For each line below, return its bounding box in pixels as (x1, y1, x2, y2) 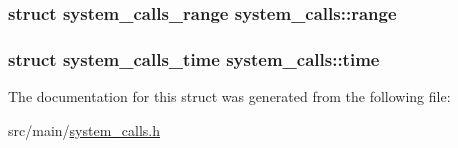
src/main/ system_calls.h (8, 119, 161, 140)
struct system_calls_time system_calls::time (8, 46, 380, 71)
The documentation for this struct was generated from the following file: (8, 86, 451, 107)
